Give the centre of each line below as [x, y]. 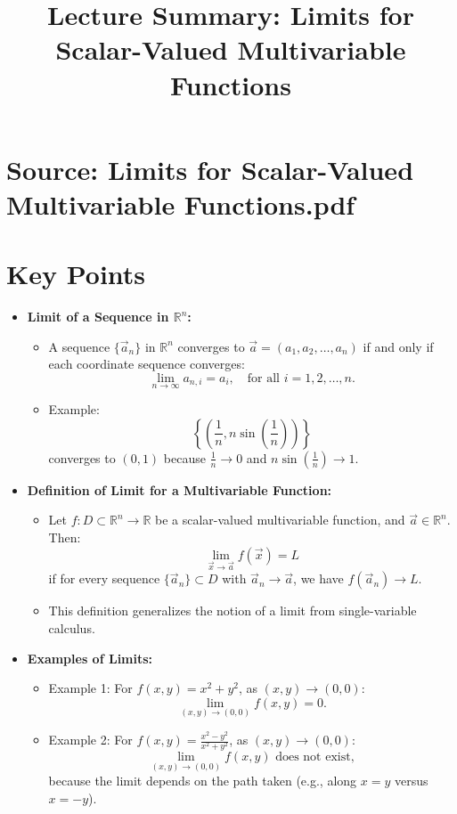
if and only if [398, 346]
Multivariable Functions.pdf [181, 203]
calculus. [72, 628]
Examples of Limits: [90, 658]
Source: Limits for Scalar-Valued [210, 169]
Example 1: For [90, 688]
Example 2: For [90, 739]
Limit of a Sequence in [98, 317]
